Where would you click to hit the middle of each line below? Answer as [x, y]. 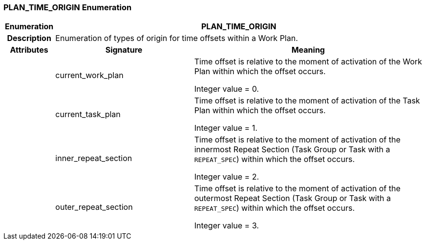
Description [29, 38]
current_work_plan [89, 75]
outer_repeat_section [94, 207]
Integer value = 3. [226, 226]
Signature [124, 50]
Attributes [29, 50]
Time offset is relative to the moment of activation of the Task [307, 101]
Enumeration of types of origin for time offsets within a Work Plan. [177, 38]
